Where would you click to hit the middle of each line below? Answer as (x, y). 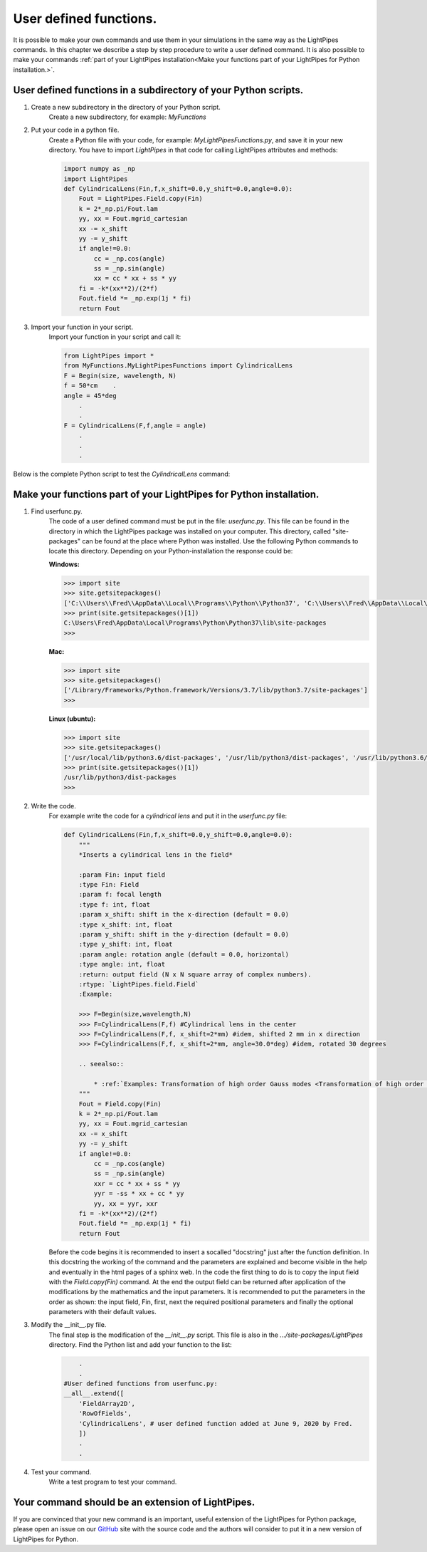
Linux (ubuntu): (72, 719)
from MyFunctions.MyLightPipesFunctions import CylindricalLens (178, 366)
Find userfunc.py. (57, 511)
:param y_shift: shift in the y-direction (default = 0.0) (184, 934)
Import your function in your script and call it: (115, 337)
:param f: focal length (120, 895)
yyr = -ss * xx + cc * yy (139, 1194)
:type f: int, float (115, 904)
